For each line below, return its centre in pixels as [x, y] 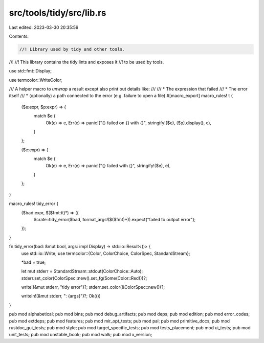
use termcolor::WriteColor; [36, 80]
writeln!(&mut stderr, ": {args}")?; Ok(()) [61, 296]
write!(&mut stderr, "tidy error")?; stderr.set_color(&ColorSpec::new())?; [93, 287]
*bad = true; [33, 262]
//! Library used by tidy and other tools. [72, 49]
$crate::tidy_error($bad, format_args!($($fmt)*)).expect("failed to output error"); [114, 219]
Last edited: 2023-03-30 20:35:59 [44, 27]
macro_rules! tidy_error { [34, 204]
